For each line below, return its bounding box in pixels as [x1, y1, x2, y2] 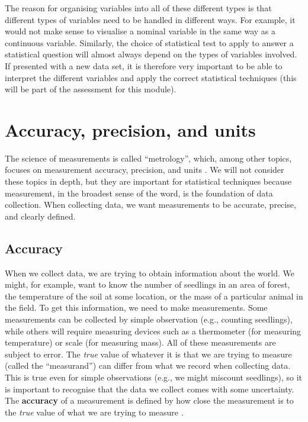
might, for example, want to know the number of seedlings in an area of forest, [5, 278, 290, 291]
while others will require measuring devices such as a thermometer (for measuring [5, 324, 301, 337]
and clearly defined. [5, 210, 76, 222]
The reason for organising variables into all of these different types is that [5, 2, 272, 14]
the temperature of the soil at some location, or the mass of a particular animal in [5, 289, 303, 302]
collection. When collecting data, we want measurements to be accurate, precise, [5, 198, 296, 211]
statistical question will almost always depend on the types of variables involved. [5, 48, 297, 60]
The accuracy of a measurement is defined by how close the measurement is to [5, 394, 294, 407]
